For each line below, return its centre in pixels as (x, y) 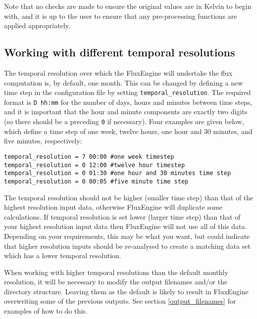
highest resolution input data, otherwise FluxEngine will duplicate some (113, 207)
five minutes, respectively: (43, 141)
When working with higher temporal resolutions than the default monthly (116, 272)
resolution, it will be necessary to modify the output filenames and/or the (116, 282)
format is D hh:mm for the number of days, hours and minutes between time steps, (128, 102)
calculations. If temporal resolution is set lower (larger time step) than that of (122, 216)
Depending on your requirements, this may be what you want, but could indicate (127, 236)
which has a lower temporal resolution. (63, 255)
